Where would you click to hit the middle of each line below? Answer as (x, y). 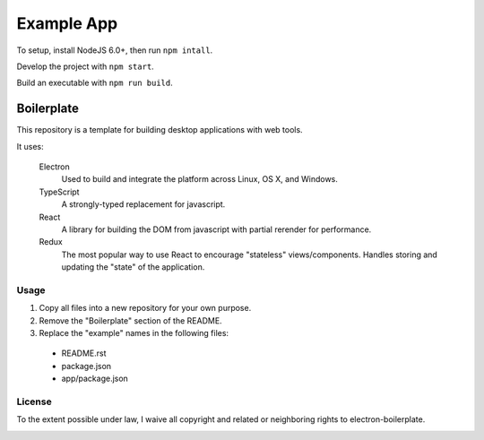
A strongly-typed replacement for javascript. (143, 204)
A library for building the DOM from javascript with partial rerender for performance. (216, 229)
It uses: (30, 146)
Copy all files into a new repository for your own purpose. (145, 308)
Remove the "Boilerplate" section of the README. (131, 320)
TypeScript (59, 192)
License (35, 401)
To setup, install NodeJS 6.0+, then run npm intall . (115, 50)
